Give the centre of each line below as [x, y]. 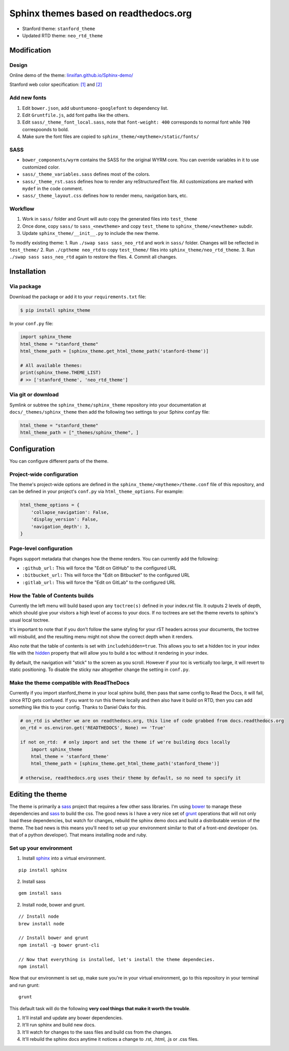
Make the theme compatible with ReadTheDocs [69, 683]
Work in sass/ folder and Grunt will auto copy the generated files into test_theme [110, 219]
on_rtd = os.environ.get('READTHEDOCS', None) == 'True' [93, 728]
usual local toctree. [30, 620]
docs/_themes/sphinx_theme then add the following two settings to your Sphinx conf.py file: [110, 412]
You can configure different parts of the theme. [59, 461]
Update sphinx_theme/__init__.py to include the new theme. [91, 233]
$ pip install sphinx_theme [55, 310]
